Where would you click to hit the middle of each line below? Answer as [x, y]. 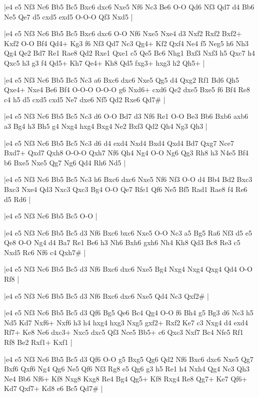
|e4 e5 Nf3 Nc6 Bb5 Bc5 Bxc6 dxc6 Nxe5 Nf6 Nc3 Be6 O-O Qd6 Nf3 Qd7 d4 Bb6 [129, 7]
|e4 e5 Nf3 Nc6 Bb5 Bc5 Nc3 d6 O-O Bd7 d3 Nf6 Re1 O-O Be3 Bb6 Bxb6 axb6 [126, 116]
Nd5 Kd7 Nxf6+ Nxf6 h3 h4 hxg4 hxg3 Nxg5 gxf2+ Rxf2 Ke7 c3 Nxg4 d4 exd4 [126, 322]
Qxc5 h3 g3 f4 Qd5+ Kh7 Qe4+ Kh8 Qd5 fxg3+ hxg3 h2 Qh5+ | [104, 62]
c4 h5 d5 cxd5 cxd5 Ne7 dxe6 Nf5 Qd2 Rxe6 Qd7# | [85, 99]
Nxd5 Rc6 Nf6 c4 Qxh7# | [45, 252]
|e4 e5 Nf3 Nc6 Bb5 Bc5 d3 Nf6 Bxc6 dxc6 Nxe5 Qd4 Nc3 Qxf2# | [107, 295]
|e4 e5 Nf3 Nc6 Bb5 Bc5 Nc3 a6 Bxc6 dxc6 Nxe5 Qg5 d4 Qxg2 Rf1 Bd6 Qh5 [121, 79]
